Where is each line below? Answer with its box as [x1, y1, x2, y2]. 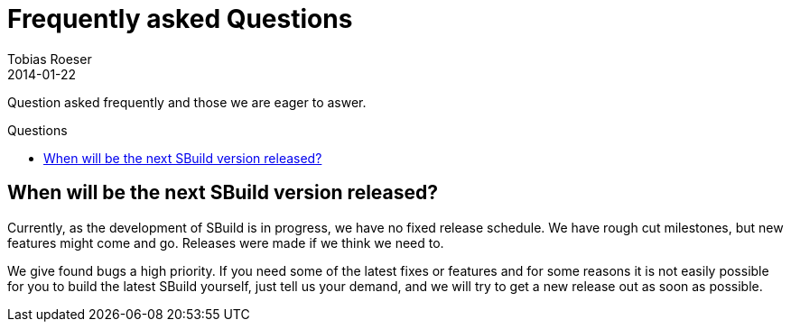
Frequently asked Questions [7, 4, 353, 34]
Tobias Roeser [7, 50, 92, 67]
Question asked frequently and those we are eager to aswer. [7, 94, 367, 110]
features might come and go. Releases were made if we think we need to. [7, 234, 444, 251]
